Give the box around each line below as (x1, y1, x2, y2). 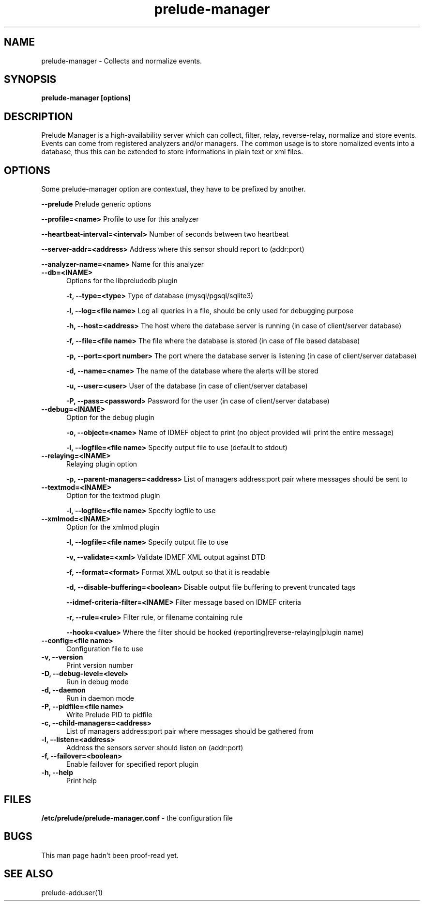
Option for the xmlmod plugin (66, 523, 160, 532)
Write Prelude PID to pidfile (66, 711, 152, 719)
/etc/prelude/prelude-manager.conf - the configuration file (41, 813, 233, 822)
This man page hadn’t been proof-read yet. (41, 851, 179, 859)
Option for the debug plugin (66, 413, 154, 422)
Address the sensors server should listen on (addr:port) (66, 743, 243, 752)
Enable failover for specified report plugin (66, 760, 199, 769)
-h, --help (41, 768, 73, 777)
